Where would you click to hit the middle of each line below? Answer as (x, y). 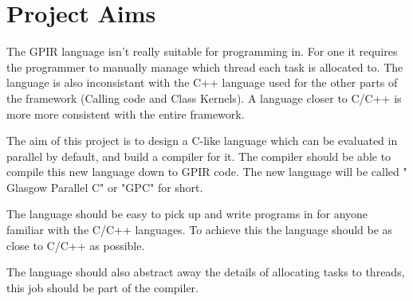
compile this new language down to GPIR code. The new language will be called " (207, 172)
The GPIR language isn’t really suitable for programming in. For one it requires (202, 51)
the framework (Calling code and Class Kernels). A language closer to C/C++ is (204, 98)
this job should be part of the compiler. (102, 287)
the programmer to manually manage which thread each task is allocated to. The (205, 66)
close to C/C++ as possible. (76, 245)
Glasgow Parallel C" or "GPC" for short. (105, 187)
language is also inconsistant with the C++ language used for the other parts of (202, 82)
